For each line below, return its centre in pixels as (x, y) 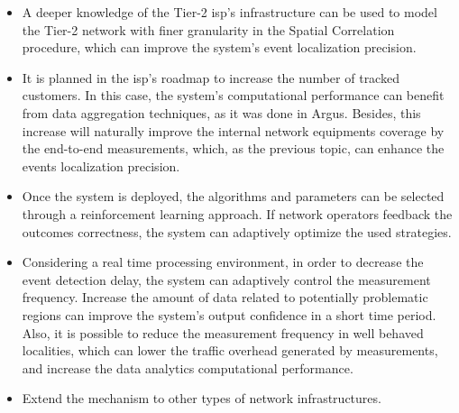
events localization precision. (101, 165)
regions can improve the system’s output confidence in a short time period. (229, 314)
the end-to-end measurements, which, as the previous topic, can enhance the (233, 148)
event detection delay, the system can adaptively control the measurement (226, 279)
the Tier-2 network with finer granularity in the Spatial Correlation (208, 29)
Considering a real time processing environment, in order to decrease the (223, 262)
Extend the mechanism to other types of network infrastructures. (202, 398)
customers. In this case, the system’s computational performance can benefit (233, 95)
